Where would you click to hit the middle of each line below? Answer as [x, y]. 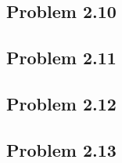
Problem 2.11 [61, 58]
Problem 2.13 [61, 149]
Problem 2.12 [61, 103]
